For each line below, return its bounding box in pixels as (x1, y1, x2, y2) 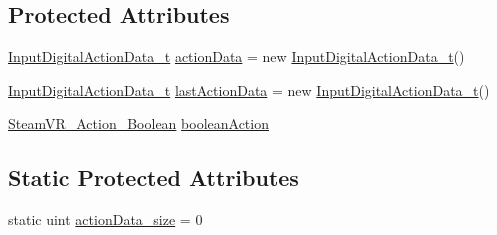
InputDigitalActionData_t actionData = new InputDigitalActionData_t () (8, 46, 465, 67)
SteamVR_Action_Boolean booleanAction (8, 113, 269, 134)
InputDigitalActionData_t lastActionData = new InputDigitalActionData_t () (8, 79, 490, 100)
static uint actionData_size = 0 (8, 209, 203, 230)
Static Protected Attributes (8, 162, 299, 193)
